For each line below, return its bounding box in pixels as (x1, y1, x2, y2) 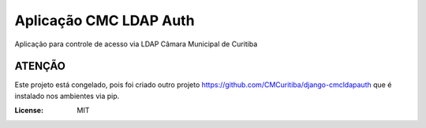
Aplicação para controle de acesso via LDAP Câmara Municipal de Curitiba (14, 39, 258, 49)
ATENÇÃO (14, 60, 66, 73)
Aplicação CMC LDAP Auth (14, 12, 195, 29)
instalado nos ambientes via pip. (14, 91, 120, 101)
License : (14, 106, 43, 115)
